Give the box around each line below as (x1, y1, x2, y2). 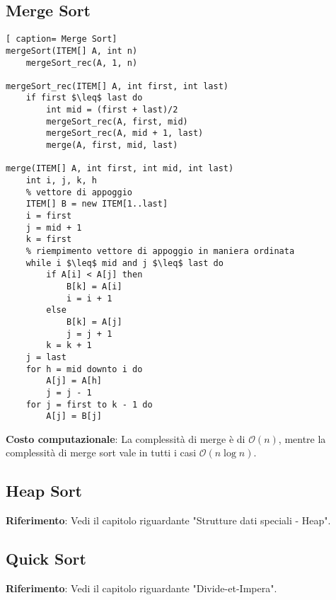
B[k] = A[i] (66, 281, 122, 292)
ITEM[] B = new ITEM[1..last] (25, 199, 168, 209)
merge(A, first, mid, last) (46, 140, 178, 151)
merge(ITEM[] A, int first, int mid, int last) (6, 163, 234, 174)
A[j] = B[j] (46, 411, 103, 422)
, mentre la (278, 431, 326, 446)
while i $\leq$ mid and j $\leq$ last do (25, 258, 224, 268)
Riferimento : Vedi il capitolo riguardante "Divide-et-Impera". (6, 581, 277, 596)
